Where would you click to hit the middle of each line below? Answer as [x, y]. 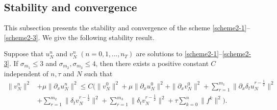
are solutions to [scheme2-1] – [179, 54]
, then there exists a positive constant [152, 63]
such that [98, 73]
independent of [26, 73]
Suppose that [24, 54]
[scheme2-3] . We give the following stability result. [79, 37]
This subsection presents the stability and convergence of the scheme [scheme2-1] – [127, 28]
